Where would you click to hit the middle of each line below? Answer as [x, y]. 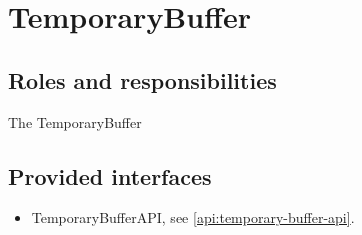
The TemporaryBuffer [75, 121]
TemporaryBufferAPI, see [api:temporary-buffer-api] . [193, 217]
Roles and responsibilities [142, 79]
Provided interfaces [110, 175]
